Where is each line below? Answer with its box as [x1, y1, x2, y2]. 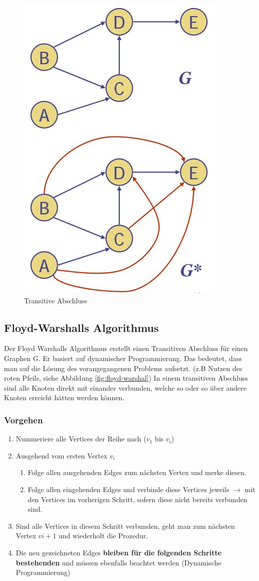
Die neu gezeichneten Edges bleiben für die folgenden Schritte [16, 547, 222, 557]
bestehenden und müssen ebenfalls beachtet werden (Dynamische [16, 557, 221, 567]
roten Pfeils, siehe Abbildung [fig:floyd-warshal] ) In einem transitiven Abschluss [4, 373, 248, 383]
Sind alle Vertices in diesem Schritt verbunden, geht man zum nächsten [16, 520, 235, 531]
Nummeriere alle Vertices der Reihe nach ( [16, 433, 146, 444]
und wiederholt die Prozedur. [58, 530, 148, 541]
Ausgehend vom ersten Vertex [16, 450, 108, 460]
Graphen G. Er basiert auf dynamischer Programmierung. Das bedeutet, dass [4, 353, 242, 363]
